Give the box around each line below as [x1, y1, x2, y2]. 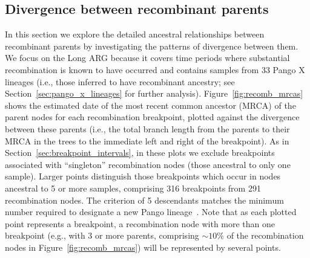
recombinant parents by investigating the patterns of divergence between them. [5, 39, 298, 52]
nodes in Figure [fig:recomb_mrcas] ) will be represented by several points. [5, 240, 281, 253]
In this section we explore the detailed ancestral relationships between [5, 28, 265, 40]
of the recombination [226, 229, 304, 242]
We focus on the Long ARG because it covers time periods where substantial [5, 51, 290, 64]
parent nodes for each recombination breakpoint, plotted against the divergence [5, 111, 300, 123]
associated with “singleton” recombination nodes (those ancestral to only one [5, 158, 291, 170]
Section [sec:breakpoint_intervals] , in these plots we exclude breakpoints [5, 146, 275, 159]
